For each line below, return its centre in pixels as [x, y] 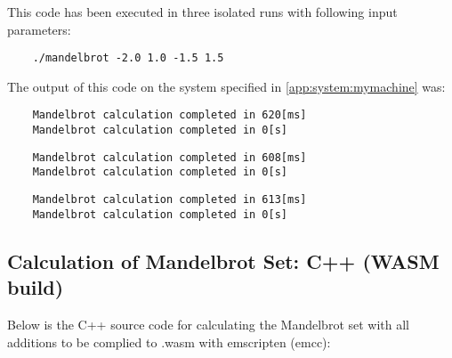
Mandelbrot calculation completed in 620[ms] [169, 115]
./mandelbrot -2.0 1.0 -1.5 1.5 [128, 58]
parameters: [39, 29]
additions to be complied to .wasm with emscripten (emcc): [169, 342]
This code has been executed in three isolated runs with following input [202, 12]
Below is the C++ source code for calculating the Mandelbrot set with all [209, 324]
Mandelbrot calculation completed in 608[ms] [169, 157]
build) [36, 287]
